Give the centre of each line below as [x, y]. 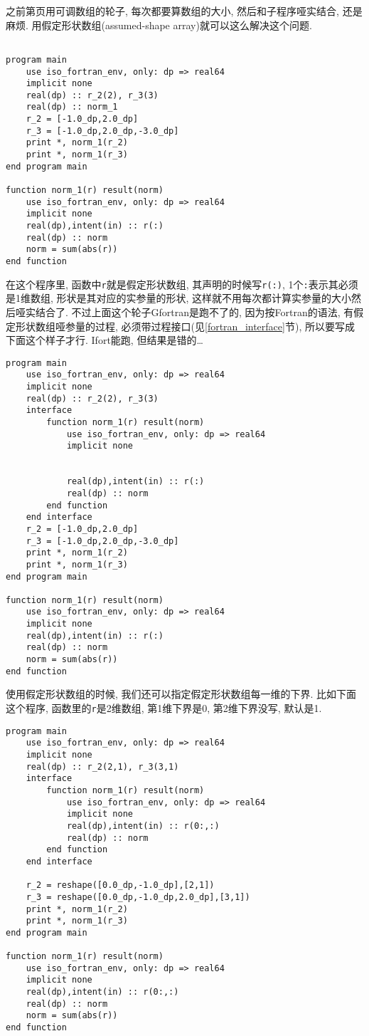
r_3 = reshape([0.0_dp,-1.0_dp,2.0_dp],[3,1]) [138, 897]
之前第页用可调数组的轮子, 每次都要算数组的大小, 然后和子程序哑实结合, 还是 [184, 11]
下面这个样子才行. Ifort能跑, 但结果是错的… [105, 340]
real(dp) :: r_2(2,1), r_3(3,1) [102, 766]
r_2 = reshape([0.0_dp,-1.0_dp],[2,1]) [120, 885]
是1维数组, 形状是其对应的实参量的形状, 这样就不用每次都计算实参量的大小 [179, 298]
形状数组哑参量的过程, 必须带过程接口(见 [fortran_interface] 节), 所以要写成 [185, 326]
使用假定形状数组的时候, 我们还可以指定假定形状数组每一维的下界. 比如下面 [181, 694]
